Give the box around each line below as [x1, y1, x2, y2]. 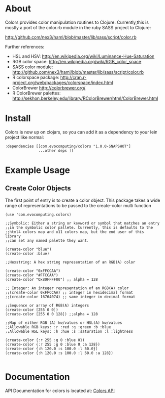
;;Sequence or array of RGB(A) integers [5, 303, 90, 308]
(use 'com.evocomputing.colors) [5, 212, 71, 217]
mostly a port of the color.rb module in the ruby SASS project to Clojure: [5, 24, 151, 30]
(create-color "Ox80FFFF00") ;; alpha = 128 [5, 277, 98, 282]
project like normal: [5, 134, 44, 140]
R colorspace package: [12, 74, 60, 80]
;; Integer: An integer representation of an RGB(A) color [5, 285, 129, 291]
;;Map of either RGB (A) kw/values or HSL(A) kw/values [5, 320, 122, 325]
